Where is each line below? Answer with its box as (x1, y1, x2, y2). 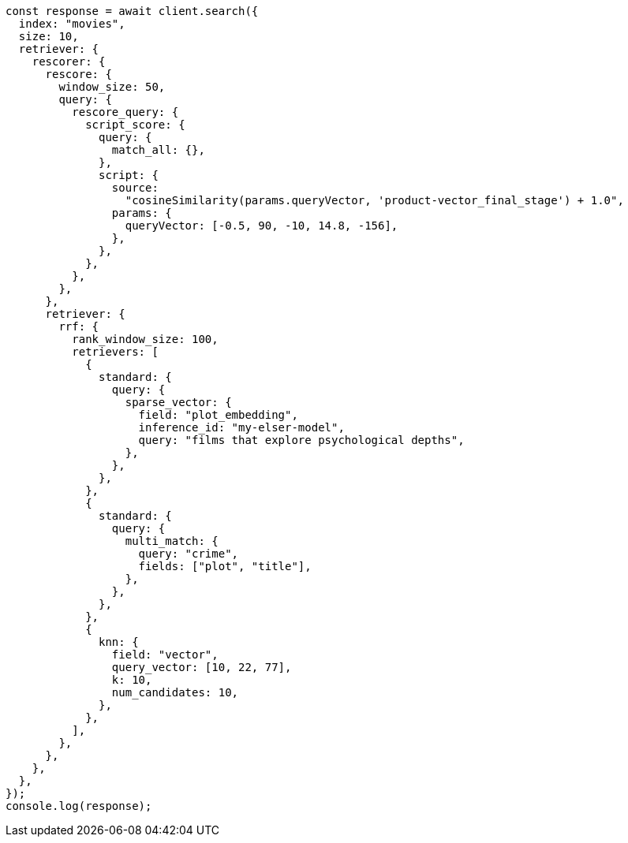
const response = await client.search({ (6, 5, 259, 17)
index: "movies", (18, 17, 125, 30)
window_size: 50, (58, 80, 166, 93)
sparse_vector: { (125, 396, 232, 408)
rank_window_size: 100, (72, 333, 219, 345)
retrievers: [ (72, 345, 159, 358)
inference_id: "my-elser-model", (138, 421, 345, 434)
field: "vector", (111, 648, 219, 661)
